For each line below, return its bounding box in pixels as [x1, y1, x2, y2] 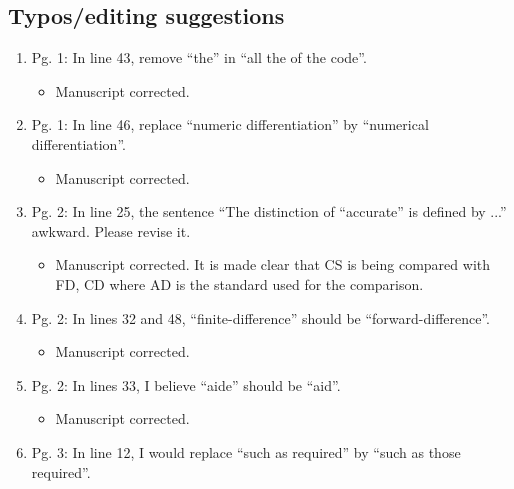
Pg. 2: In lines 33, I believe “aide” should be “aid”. [31, 374, 341, 395]
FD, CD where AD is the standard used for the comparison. [55, 273, 424, 294]
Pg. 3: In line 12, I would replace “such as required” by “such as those [31, 441, 461, 462]
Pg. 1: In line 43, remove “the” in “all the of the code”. [31, 47, 367, 68]
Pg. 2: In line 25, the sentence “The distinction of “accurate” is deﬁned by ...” [31, 201, 507, 222]
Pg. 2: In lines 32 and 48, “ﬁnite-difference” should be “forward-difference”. [31, 307, 491, 328]
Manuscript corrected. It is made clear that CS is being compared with [55, 254, 490, 275]
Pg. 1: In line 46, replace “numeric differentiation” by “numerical [31, 114, 429, 135]
